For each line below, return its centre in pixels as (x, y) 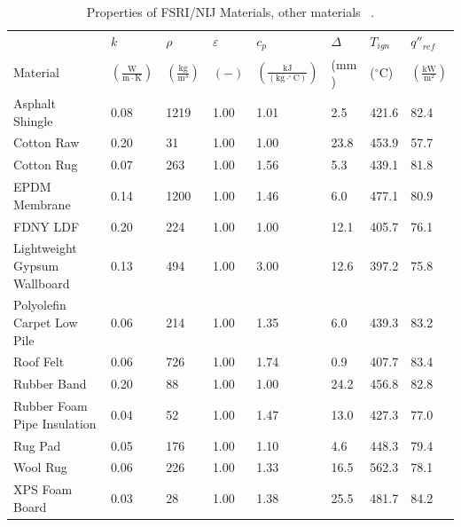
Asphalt (35, 102)
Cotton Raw (47, 142)
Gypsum (36, 265)
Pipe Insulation (55, 423)
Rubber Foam (51, 406)
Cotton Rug (46, 165)
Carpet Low (46, 322)
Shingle (33, 120)
